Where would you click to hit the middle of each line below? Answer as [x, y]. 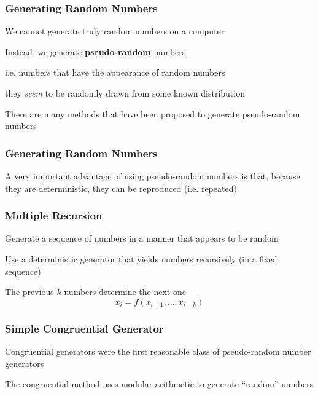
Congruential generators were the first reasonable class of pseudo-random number [158, 351]
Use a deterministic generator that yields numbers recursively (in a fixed [141, 259]
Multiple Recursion [54, 215]
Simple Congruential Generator [84, 328]
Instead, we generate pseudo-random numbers [95, 51]
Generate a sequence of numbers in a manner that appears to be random [142, 238]
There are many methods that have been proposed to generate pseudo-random [153, 113]
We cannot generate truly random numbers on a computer [115, 31]
